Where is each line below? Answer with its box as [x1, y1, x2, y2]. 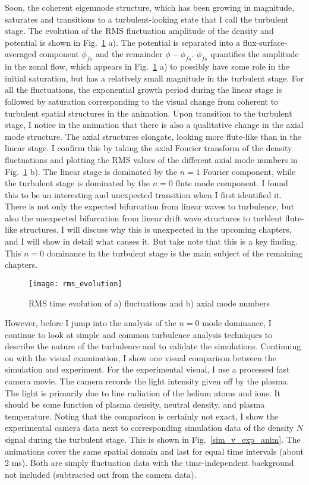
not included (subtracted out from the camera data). [5, 468, 197, 480]
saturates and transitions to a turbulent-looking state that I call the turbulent [5, 12, 289, 25]
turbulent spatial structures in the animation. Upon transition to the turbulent [5, 107, 292, 119]
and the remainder [95, 48, 163, 60]
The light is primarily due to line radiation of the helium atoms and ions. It [5, 386, 280, 399]
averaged [5, 48, 37, 60]
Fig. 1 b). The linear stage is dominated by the [5, 165, 178, 177]
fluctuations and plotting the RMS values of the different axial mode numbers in [5, 153, 298, 165]
